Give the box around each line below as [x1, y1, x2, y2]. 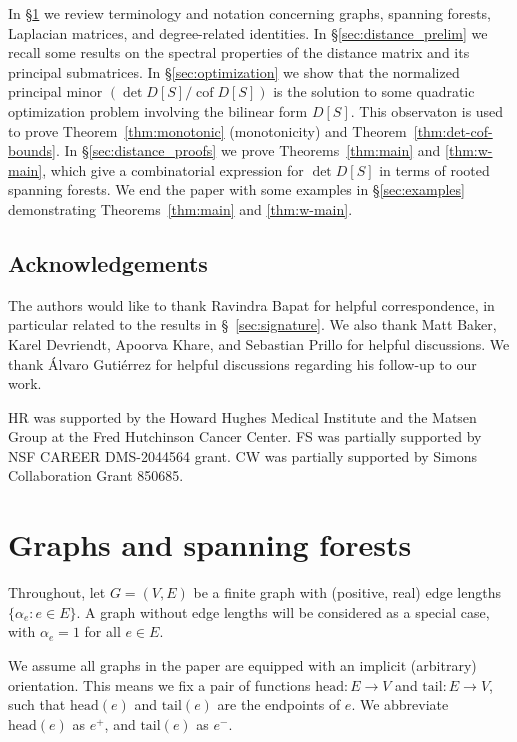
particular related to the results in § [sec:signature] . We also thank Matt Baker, [8, 314, 497, 335]
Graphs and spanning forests [8, 524, 412, 565]
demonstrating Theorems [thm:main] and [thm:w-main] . [8, 198, 353, 219]
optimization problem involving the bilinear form [8, 100, 308, 121]
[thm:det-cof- [413, 120, 493, 141]
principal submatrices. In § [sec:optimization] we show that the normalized [8, 61, 460, 82]
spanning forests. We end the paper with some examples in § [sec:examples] [8, 179, 465, 200]
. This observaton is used [350, 100, 504, 121]
